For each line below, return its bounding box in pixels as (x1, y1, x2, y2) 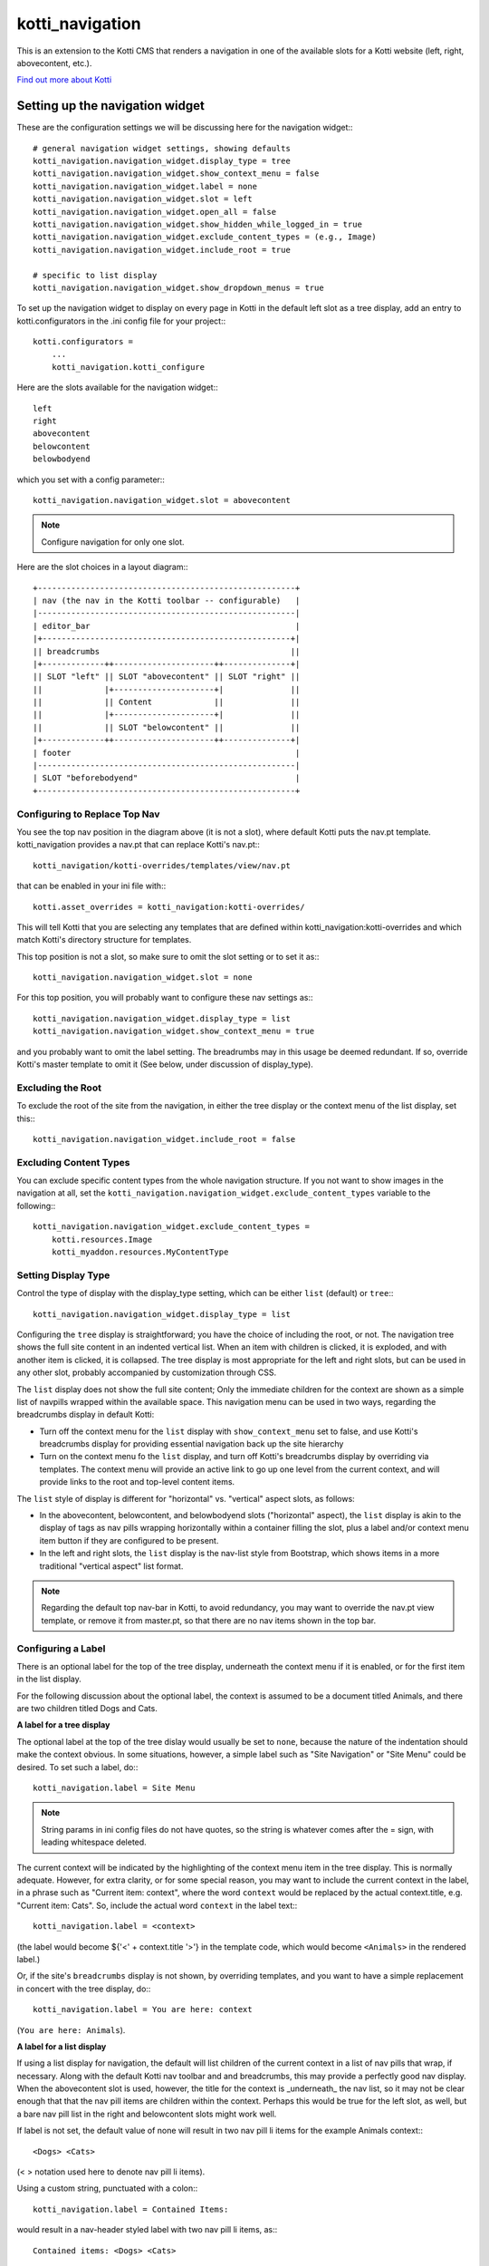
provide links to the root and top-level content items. (39, 1477, 235, 1487)
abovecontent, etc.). (16, 57, 92, 68)
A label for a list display (16, 2040, 107, 2052)
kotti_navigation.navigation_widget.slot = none (33, 973, 253, 983)
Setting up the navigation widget (16, 98, 206, 113)
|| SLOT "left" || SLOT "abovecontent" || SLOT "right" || (33, 672, 301, 682)
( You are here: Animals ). (16, 2024, 126, 2035)
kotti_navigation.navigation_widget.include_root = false (33, 1134, 296, 1144)
